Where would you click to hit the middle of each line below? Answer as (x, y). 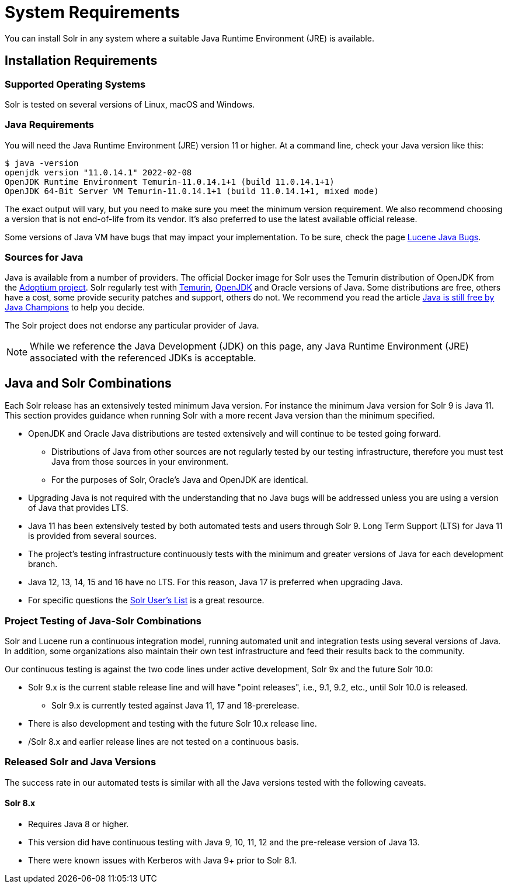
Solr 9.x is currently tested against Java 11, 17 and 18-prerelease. (175, 706)
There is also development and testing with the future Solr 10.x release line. (173, 724)
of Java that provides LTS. (78, 508)
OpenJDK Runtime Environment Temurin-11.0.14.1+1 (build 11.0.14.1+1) (170, 182)
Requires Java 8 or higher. (79, 824)
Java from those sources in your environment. (140, 462)
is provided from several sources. (92, 536)
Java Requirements (49, 125)
